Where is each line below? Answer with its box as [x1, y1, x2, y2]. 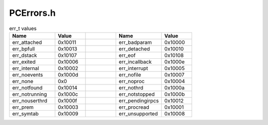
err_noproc [119, 78, 145, 84]
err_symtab [12, 110, 39, 117]
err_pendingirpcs [119, 97, 159, 104]
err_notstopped [119, 90, 155, 97]
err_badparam [119, 39, 152, 45]
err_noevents [12, 71, 43, 78]
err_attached [12, 39, 42, 45]
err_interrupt [119, 65, 148, 72]
